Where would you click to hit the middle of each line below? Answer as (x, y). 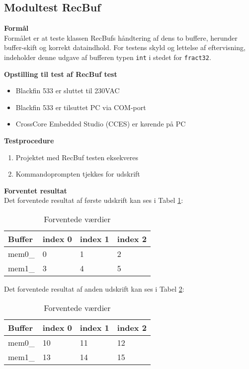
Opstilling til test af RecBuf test (61, 74)
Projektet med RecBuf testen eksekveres (77, 157)
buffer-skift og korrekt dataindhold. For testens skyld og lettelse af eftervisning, (125, 47)
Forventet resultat (36, 190)
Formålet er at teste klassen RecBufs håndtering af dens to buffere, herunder (121, 37)
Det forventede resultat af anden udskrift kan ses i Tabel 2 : (94, 288)
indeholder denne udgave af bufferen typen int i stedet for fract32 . (108, 57)
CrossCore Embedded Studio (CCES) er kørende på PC (101, 124)
